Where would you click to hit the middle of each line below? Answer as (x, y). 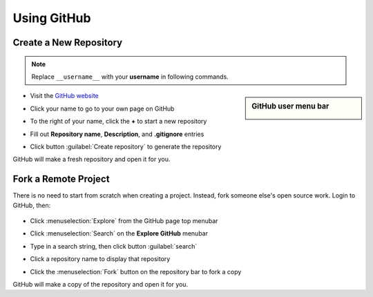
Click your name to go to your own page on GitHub (102, 108)
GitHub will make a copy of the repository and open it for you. (101, 284)
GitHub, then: (32, 205)
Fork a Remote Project (61, 179)
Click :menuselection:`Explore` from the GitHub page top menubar (124, 220)
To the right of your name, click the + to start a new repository (118, 122)
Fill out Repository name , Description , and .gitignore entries (117, 134)
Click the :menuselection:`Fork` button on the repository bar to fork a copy (136, 271)
